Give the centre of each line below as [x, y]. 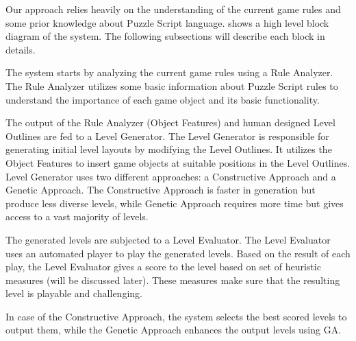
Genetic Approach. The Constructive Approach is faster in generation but [161, 190]
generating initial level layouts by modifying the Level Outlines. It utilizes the [169, 149]
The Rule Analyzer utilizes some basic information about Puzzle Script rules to [172, 85]
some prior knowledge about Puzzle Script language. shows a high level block [167, 22]
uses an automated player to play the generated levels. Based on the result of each [178, 253]
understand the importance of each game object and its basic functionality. [163, 99]
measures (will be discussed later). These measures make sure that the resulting [173, 280]
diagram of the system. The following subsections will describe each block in [165, 36]
